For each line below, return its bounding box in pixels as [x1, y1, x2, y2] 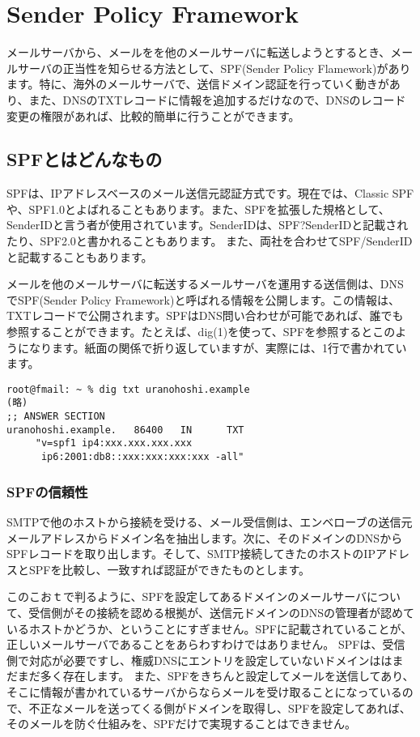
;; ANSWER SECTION [6, 411, 105, 423]
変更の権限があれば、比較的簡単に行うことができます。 [6, 107, 300, 124]
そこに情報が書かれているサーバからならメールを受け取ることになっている [6, 683, 402, 700]
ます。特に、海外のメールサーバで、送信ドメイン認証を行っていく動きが [6, 75, 389, 92]
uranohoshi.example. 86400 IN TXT [6, 424, 244, 436]
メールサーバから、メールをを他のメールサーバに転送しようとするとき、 [6, 44, 391, 61]
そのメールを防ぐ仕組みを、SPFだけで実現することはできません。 [6, 715, 357, 732]
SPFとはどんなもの [6, 147, 163, 172]
